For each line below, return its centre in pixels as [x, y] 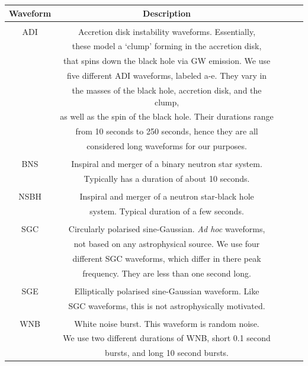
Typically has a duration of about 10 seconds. [167, 179]
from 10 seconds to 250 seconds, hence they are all [167, 131]
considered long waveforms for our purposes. [167, 146]
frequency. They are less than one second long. [167, 273]
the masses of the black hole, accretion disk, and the [167, 90]
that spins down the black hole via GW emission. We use [167, 61]
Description [167, 13]
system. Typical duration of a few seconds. [167, 211]
